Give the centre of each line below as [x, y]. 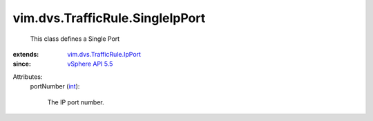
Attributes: [28, 77]
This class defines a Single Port [75, 39]
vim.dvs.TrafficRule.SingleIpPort [109, 18]
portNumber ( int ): [55, 86]
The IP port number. [76, 102]
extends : [26, 54]
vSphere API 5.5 [90, 64]
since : [22, 64]
